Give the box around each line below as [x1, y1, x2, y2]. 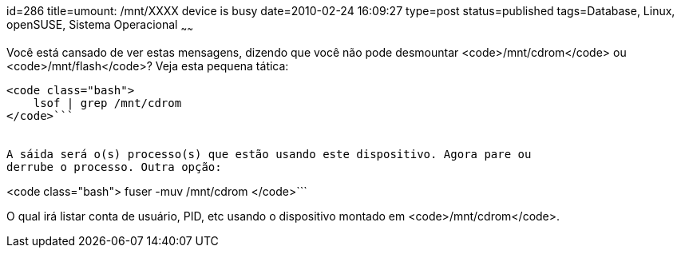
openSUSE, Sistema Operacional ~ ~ [6, 18, 193, 34]
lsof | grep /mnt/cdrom [33, 96, 182, 109]
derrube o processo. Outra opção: [6, 160, 222, 173]
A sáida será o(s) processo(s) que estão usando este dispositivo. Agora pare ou [6, 147, 532, 161]
